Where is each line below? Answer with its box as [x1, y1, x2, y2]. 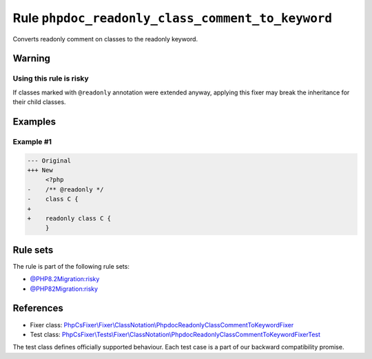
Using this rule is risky [12, 74, 89, 83]
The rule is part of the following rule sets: [12, 262, 130, 270]
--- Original [27, 156, 72, 165]
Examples [12, 116, 56, 127]
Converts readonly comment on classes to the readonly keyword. [12, 34, 198, 43]
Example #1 [12, 136, 52, 146]
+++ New [27, 166, 53, 174]
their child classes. [12, 98, 66, 106]
